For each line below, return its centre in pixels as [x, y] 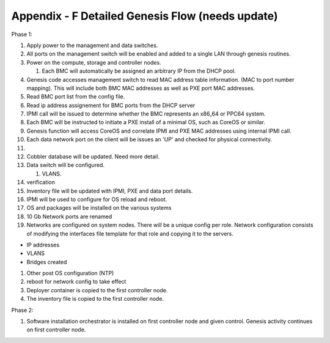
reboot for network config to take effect [76, 282]
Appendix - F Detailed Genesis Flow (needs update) [145, 16]
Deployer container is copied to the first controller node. [97, 290]
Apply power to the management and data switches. [92, 45]
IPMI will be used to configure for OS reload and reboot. [97, 199]
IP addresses [43, 245]
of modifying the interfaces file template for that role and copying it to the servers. [130, 234]
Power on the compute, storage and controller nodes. [94, 62]
